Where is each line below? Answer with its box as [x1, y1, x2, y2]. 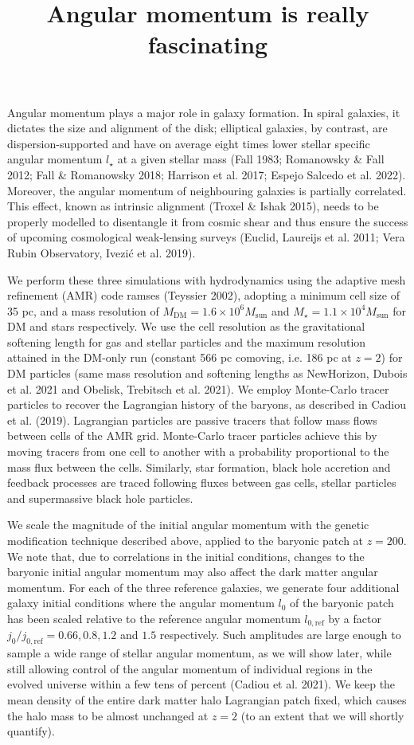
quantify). [7, 723, 55, 739]
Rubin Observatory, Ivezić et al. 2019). [7, 244, 196, 261]
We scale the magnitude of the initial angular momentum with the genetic [7, 516, 369, 533]
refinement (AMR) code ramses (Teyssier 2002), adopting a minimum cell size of [7, 287, 400, 304]
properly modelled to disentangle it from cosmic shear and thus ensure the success [7, 213, 408, 229]
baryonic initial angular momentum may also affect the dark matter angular [7, 563, 378, 580]
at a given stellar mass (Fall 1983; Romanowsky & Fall [117, 151, 385, 167]
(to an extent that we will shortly [240, 707, 404, 723]
